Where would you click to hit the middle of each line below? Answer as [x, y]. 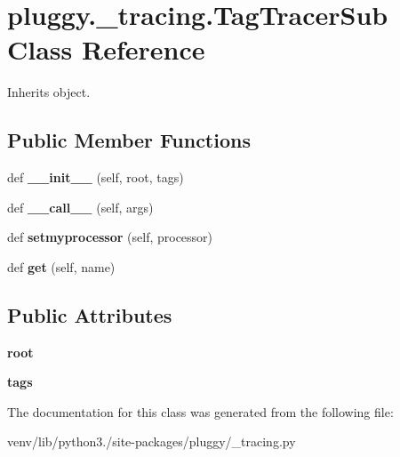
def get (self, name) [61, 266]
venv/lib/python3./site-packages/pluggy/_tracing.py [152, 441]
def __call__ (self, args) [80, 207]
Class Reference [106, 49]
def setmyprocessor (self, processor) [110, 237]
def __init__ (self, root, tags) [96, 177]
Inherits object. [49, 92]
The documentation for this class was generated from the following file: [200, 411]
